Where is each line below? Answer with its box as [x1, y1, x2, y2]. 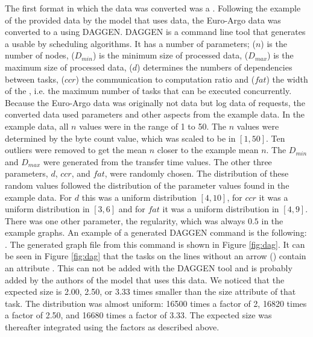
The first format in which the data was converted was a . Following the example [5, 2, 301, 14]
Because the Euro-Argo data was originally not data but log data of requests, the [5, 96, 305, 109]
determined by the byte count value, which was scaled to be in [5, 131, 236, 144]
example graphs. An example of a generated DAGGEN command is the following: [5, 226, 307, 239]
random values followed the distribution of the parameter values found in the [5, 178, 289, 191]
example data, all [5, 119, 69, 132]
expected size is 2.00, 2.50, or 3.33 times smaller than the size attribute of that [5, 285, 296, 298]
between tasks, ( [5, 72, 65, 85]
